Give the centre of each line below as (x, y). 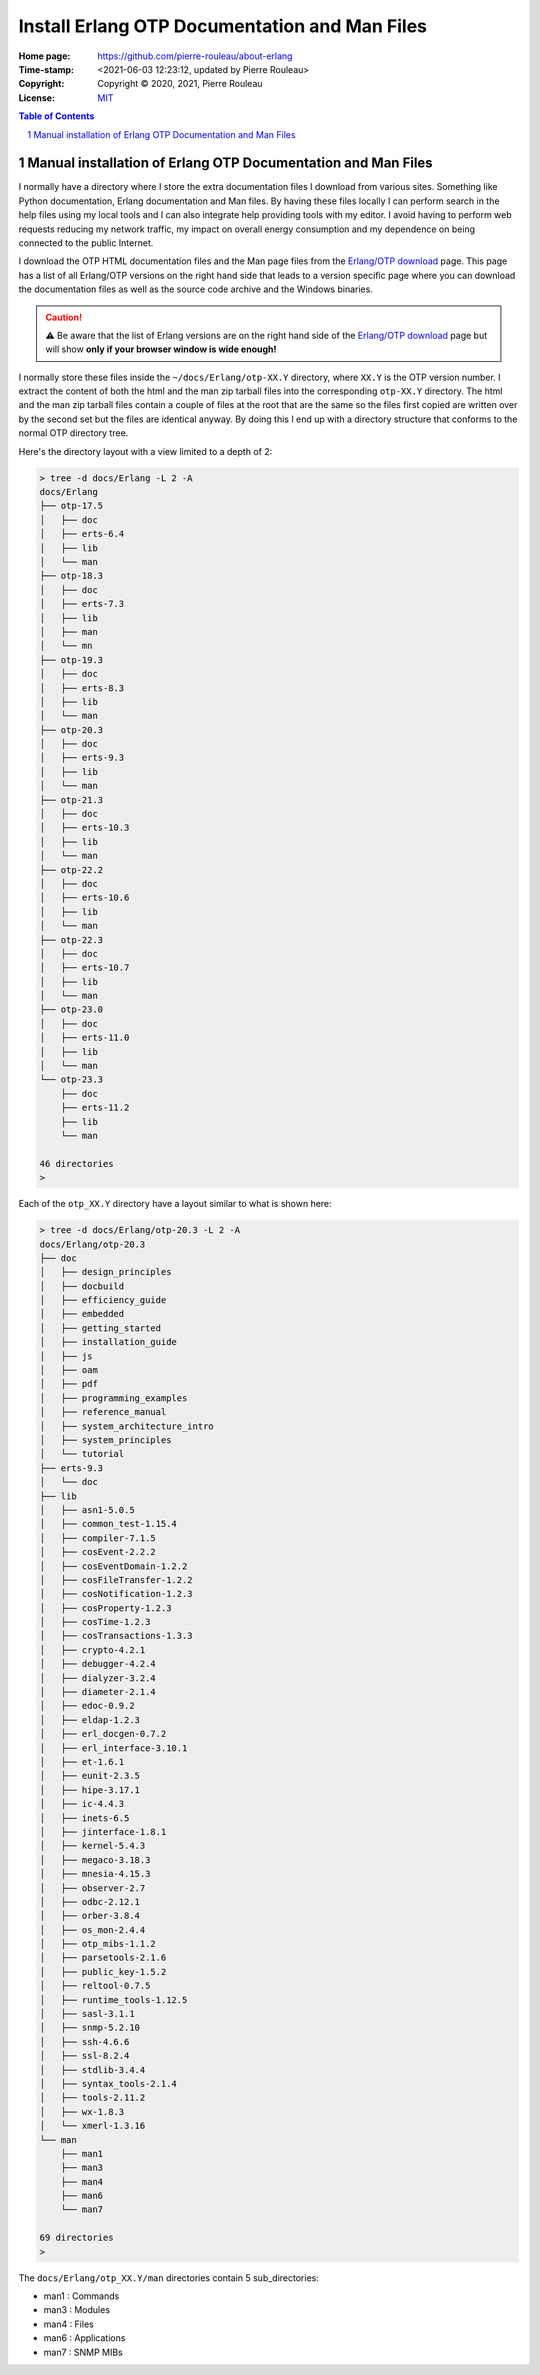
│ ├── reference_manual (103, 1412)
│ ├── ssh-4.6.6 (84, 2041)
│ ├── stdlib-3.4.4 (92, 2069)
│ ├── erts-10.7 (84, 968)
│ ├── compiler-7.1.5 (98, 1538)
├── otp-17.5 (71, 506)
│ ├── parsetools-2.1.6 (103, 1958)
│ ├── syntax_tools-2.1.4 (108, 2083)
